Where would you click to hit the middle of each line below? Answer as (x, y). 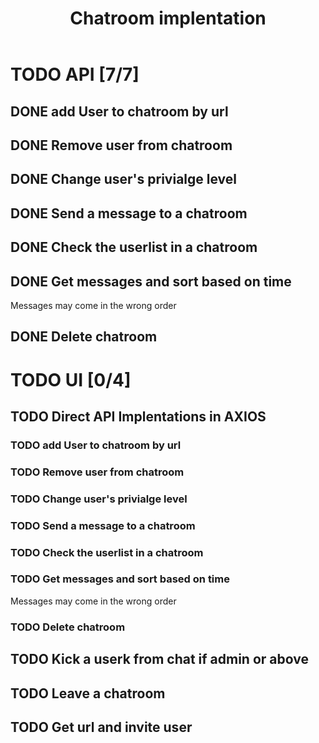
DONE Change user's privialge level (124, 179)
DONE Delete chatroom (84, 337)
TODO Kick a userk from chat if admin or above (159, 659)
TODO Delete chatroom (68, 627)
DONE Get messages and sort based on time (151, 281)
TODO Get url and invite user (101, 727)
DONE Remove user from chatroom (121, 145)
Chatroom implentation (168, 18)
